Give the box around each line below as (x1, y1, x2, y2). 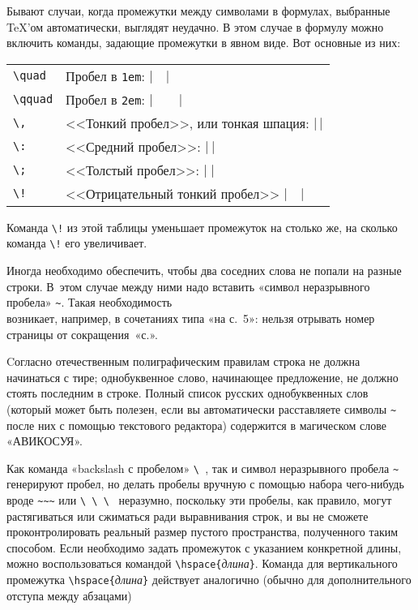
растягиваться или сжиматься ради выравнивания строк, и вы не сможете (6, 507, 369, 524)
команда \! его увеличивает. (6, 234, 147, 251)
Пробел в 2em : (66, 89, 145, 109)
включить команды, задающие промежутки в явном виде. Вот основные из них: (6, 34, 401, 51)
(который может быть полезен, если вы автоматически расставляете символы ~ (6, 400, 397, 417)
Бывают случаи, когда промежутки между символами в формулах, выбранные (6, 2, 390, 19)
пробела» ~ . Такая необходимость (6, 294, 173, 311)
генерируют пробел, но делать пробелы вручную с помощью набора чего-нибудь (6, 475, 404, 492)
